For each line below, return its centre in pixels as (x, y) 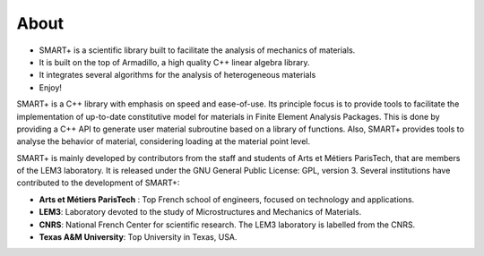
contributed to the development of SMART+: (98, 183)
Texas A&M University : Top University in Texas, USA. (138, 237)
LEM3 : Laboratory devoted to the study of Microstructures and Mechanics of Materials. (200, 212)
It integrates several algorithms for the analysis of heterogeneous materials (177, 75)
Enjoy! (51, 87)
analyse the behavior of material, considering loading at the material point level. (164, 141)
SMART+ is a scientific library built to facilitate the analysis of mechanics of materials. (197, 50)
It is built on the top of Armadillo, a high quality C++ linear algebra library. (174, 62)
